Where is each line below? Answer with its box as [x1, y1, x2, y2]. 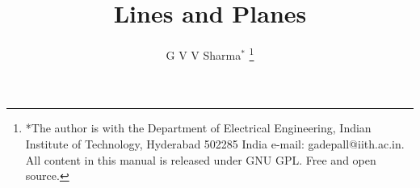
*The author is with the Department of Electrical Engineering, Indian [25, 119, 372, 136]
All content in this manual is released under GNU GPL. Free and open [25, 151, 376, 168]
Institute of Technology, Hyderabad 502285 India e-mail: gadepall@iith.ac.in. [25, 135, 405, 152]
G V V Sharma [166, 46, 241, 63]
